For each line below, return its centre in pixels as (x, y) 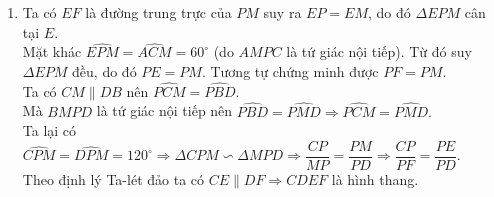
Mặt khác (52, 51)
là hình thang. (375, 178)
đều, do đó (104, 71)
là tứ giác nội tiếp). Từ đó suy (379, 51)
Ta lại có (49, 130)
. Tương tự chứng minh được (290, 71)
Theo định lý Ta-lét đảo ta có (113, 178)
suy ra (282, 12)
